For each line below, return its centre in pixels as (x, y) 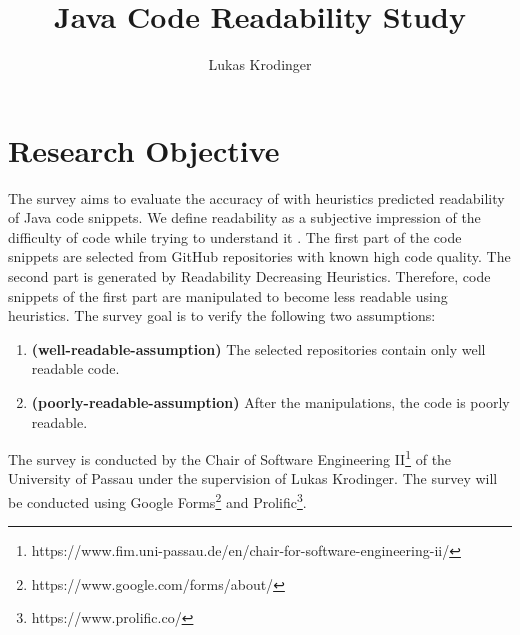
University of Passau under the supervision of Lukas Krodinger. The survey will (253, 478)
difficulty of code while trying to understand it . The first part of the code (235, 236)
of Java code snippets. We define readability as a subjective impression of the (244, 217)
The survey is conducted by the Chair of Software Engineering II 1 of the (230, 457)
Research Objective (144, 149)
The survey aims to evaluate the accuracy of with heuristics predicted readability (256, 197)
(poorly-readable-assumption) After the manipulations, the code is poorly (270, 402)
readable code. (75, 368)
